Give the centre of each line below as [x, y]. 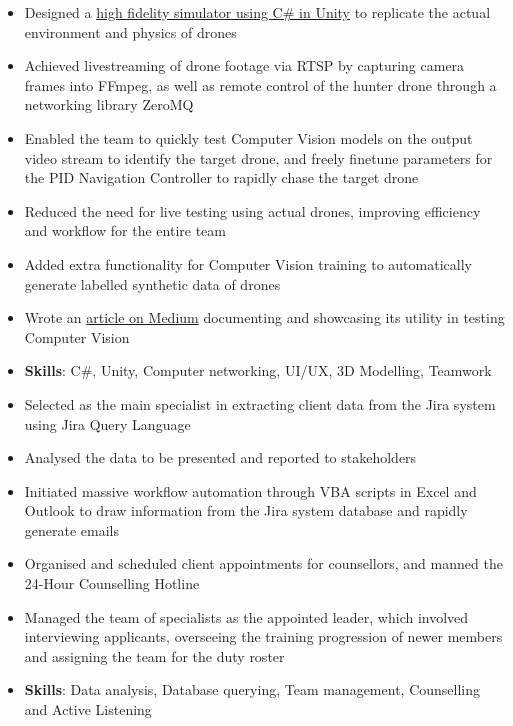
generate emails [72, 529]
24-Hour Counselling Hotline [112, 583]
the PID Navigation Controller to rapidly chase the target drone [221, 177]
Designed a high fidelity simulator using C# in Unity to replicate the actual [257, 12]
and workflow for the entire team [125, 230]
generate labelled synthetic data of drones [152, 283]
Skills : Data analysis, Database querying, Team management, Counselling [252, 689]
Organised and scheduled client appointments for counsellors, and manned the [263, 563]
